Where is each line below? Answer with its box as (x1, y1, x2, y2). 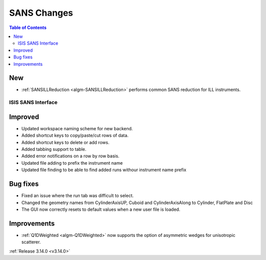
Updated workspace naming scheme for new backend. (21, 125, 133, 131)
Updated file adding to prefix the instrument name (21, 160, 123, 166)
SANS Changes (9, 7, 73, 18)
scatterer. (21, 239, 41, 245)
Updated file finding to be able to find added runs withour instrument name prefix (21, 167, 187, 173)
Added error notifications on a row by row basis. (21, 153, 120, 159)
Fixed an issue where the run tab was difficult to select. (21, 193, 134, 199)
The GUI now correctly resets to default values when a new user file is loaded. (21, 206, 181, 212)
